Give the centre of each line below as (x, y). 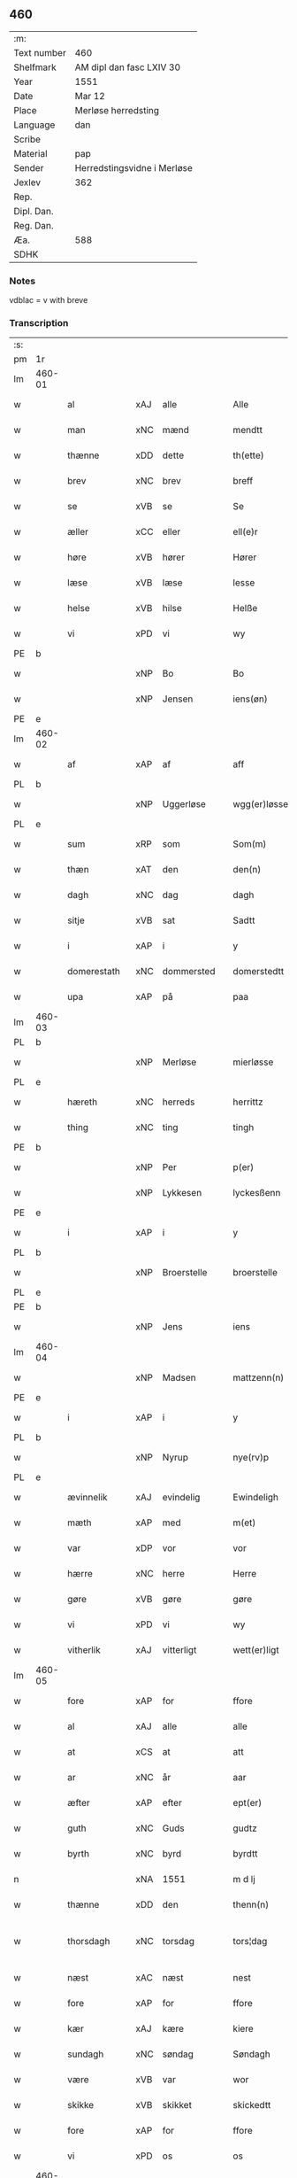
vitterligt (179, 1650)
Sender (29, 167)
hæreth (83, 1102)
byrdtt (245, 1854)
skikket (177, 2105)
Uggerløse (184, 804)
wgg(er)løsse (261, 804)
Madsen (179, 1378)
